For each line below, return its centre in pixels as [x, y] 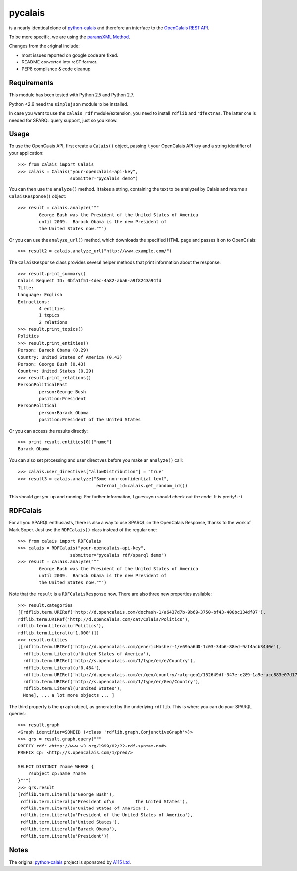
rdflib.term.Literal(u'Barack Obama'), [69, 829]
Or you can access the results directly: [49, 431]
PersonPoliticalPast [43, 385]
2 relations [53, 322]
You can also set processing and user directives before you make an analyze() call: [96, 460]
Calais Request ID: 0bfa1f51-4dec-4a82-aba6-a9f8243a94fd [90, 281]
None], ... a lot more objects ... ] [69, 695]
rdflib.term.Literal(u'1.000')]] [58, 633]
